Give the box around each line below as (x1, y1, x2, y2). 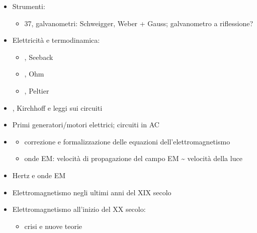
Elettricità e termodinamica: (12, 35, 100, 45)
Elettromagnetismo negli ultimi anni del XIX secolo (12, 187, 172, 197)
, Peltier (24, 85, 49, 96)
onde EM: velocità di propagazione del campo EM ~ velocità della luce (24, 153, 242, 164)
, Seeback (24, 51, 53, 62)
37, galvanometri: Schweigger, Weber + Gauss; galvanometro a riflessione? (24, 18, 253, 28)
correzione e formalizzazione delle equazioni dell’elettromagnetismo (24, 136, 230, 146)
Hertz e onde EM (12, 170, 66, 180)
